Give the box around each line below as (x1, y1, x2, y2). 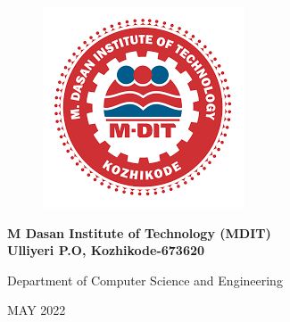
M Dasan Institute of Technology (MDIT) (7, 223, 271, 242)
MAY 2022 (7, 301, 66, 319)
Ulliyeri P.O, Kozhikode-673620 (7, 241, 205, 260)
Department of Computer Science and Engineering (7, 270, 283, 289)
